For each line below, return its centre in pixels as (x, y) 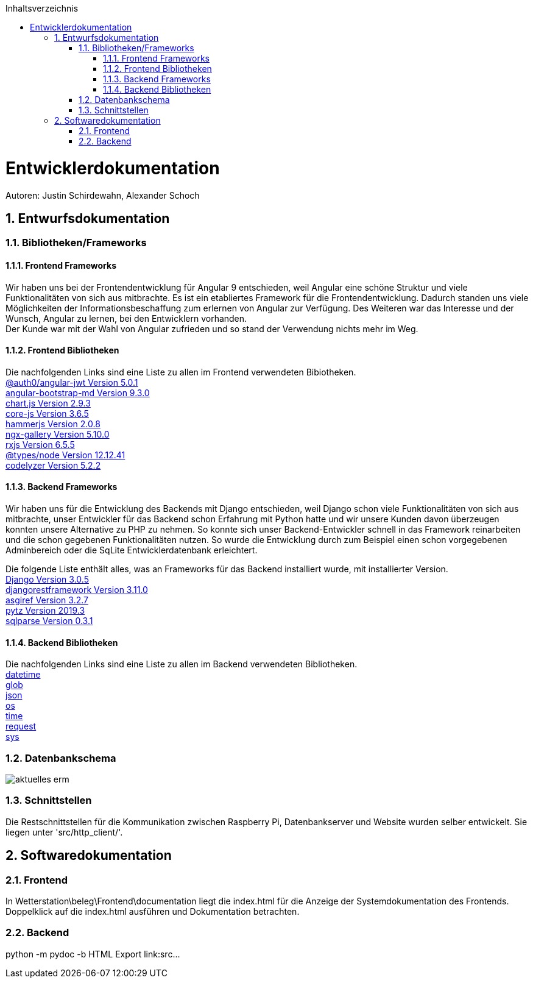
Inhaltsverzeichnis (42, 8)
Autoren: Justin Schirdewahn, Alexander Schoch (103, 195)
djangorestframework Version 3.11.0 (77, 590)
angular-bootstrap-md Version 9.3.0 (78, 392)
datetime (23, 675)
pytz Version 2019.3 (45, 610)
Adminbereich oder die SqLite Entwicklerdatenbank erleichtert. (132, 550)
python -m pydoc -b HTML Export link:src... (93, 954)
